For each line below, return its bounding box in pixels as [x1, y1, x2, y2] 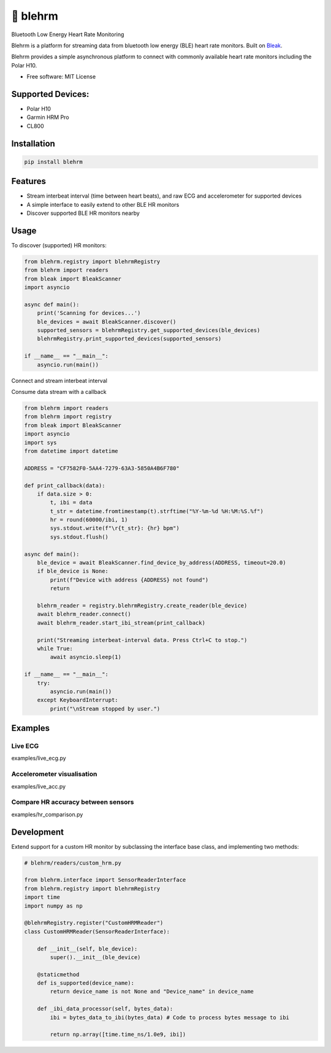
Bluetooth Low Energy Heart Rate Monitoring [11, 31, 124, 38]
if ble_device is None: [37, 568, 108, 575]
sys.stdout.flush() [50, 533, 108, 540]
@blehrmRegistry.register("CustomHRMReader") [24, 919, 164, 927]
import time [24, 893, 61, 901]
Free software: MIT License [26, 73, 96, 80]
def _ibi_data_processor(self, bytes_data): [37, 1005, 173, 1012]
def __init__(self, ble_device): [37, 945, 138, 952]
